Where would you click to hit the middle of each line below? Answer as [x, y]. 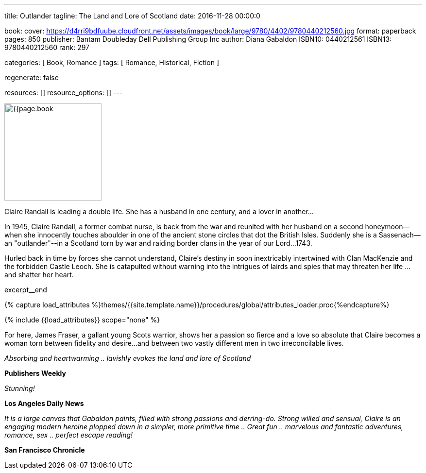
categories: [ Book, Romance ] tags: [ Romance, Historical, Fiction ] [112, 62]
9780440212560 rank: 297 [47, 47]
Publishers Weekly [35, 373]
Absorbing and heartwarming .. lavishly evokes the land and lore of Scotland [128, 358]
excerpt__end [26, 290]
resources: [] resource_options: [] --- [64, 93]
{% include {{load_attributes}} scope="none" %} [82, 320]
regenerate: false [32, 77]
